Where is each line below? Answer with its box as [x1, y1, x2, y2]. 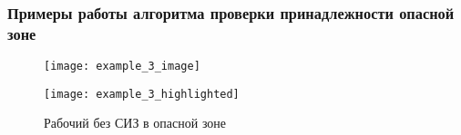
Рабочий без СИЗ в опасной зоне [44, 113, 227, 132]
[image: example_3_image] [44, 60, 200, 73]
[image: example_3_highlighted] [44, 87, 240, 101]
